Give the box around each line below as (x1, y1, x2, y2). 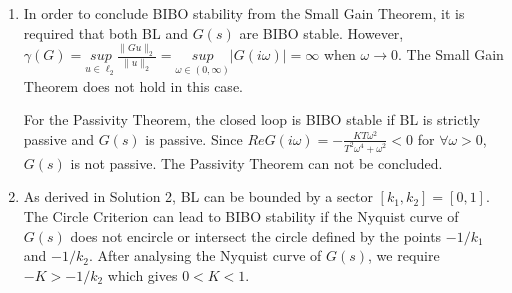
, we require (368, 245, 440, 266)
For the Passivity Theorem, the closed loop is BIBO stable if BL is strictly (23, 109, 481, 130)
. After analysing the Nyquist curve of (88, 245, 322, 266)
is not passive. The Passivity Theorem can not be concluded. (70, 152, 443, 173)
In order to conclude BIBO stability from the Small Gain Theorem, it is (23, 3, 465, 23)
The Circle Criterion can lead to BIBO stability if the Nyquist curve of (23, 205, 459, 226)
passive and (23, 128, 94, 149)
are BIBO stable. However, (239, 22, 404, 43)
